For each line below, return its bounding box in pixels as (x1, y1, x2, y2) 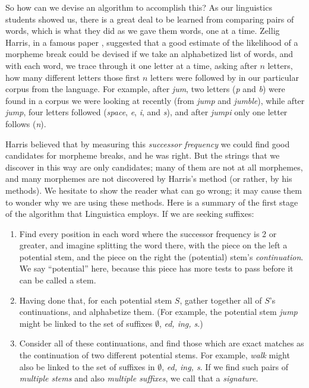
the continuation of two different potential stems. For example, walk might (19, 349, 290, 361)
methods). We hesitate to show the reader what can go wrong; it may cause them (5, 184, 302, 196)
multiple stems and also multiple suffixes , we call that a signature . (19, 372, 258, 384)
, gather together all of (179, 294, 262, 306)
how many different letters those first (5, 71, 140, 83)
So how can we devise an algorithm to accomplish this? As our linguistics (5, 1, 272, 13)
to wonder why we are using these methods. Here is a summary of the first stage (5, 195, 298, 208)
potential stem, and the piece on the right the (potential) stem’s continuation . (19, 250, 304, 263)
